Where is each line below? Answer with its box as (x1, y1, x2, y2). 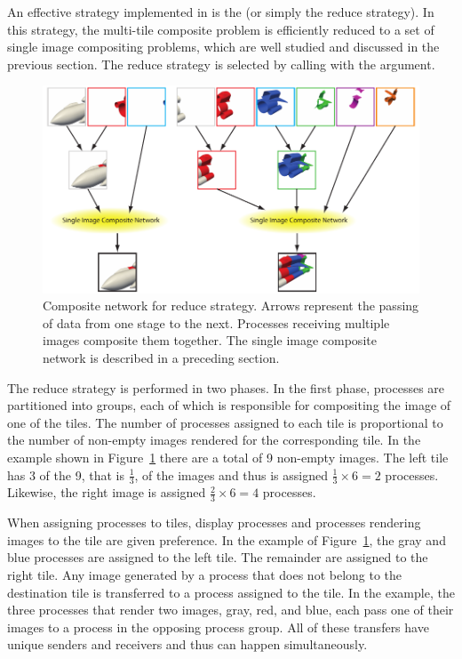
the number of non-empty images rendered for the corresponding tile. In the (7, 430, 421, 449)
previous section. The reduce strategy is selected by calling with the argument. (7, 54, 435, 73)
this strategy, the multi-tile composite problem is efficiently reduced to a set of (7, 20, 434, 38)
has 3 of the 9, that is (7, 465, 124, 484)
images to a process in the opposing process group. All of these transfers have (7, 617, 429, 636)
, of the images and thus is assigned (134, 465, 328, 484)
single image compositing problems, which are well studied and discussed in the (7, 37, 440, 56)
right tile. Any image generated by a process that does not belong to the (7, 565, 402, 583)
